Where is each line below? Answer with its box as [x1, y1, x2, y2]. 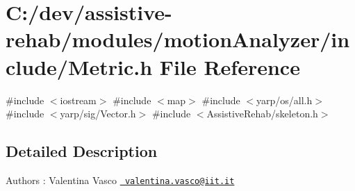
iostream [60, 92, 97, 107]
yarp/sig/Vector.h [60, 106, 136, 121]
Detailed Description [6, 140, 158, 162]
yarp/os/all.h [256, 92, 313, 107]
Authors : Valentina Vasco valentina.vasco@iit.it [6, 172, 235, 187]
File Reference [159, 52, 300, 81]
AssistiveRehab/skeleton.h [206, 106, 318, 121]
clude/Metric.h [6, 52, 153, 81]
